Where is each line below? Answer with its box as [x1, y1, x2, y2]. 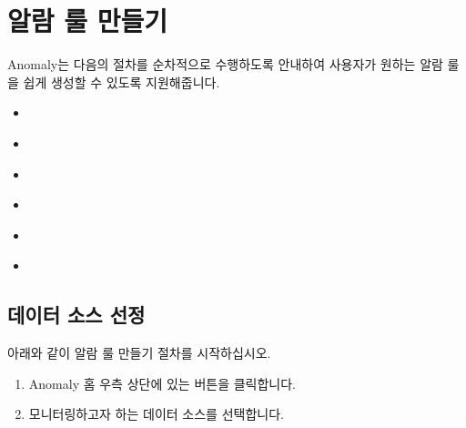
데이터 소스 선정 [7, 301, 146, 329]
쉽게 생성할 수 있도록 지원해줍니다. [23, 72, 220, 91]
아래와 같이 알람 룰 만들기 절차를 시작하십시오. [7, 343, 271, 362]
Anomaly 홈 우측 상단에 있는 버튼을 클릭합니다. [28, 373, 296, 392]
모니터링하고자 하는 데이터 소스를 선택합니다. [28, 404, 284, 423]
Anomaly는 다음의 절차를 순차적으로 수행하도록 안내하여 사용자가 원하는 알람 [7, 55, 443, 74]
